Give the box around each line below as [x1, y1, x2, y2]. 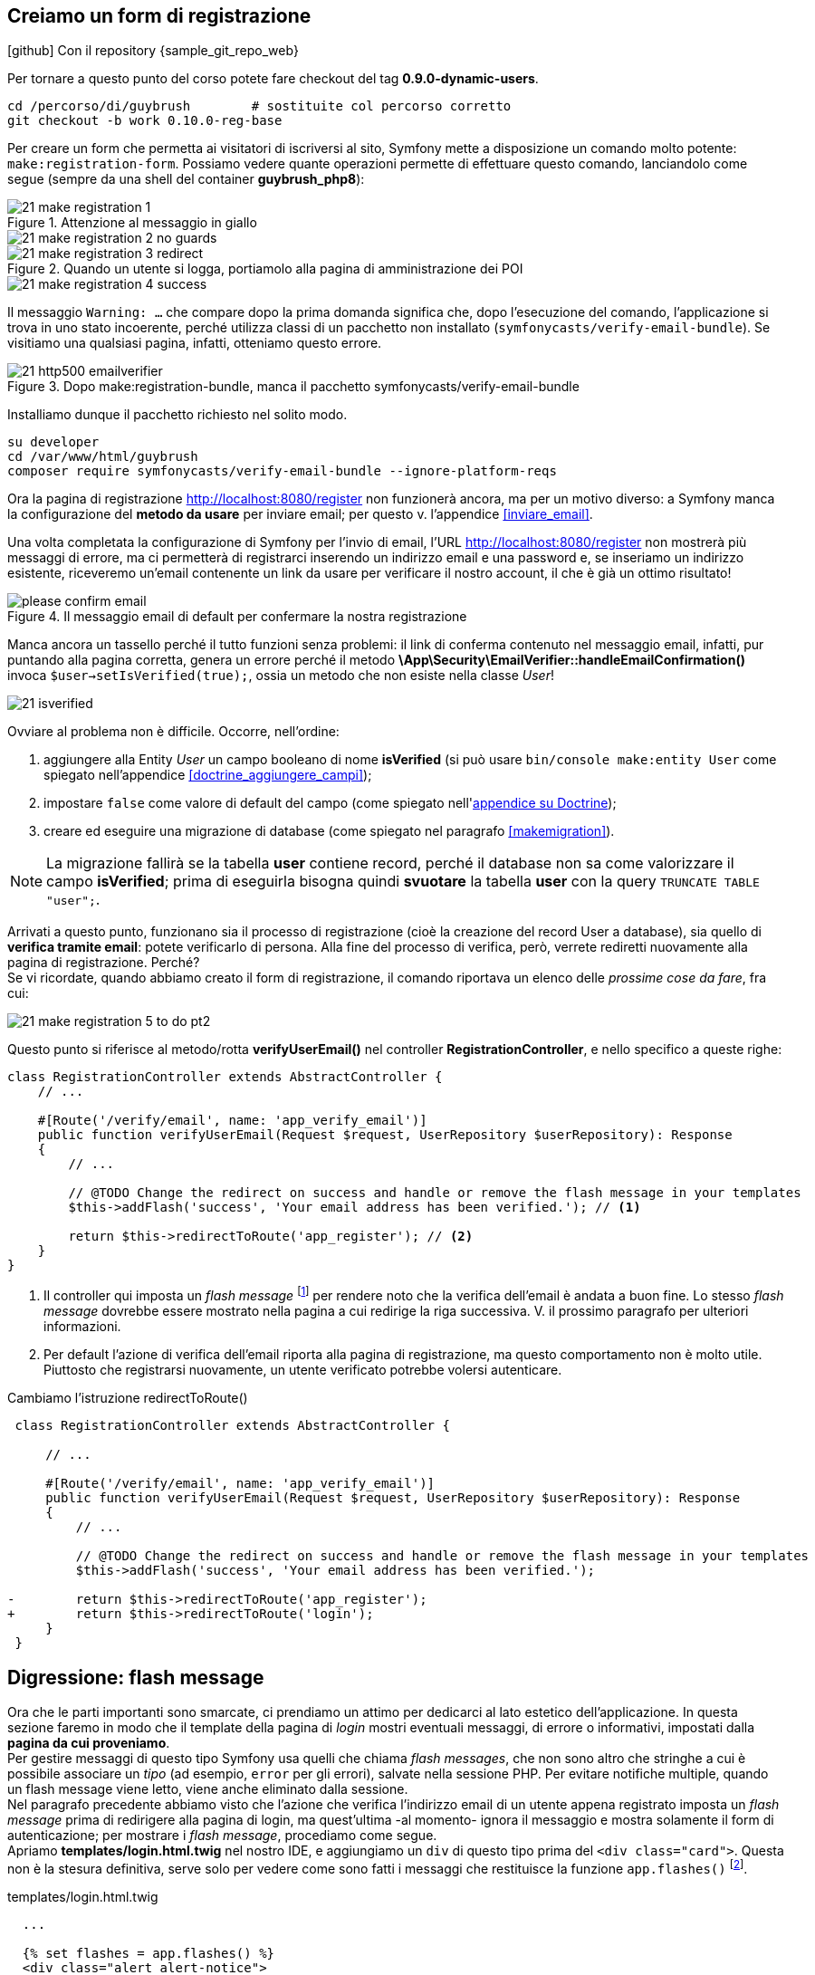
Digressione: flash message [7, 1665, 264, 1689]
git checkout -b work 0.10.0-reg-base [7, 113, 283, 129]
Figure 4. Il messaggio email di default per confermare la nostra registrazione [7, 609, 467, 625]
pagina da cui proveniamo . [7, 1734, 170, 1750]
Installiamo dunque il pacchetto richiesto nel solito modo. [7, 407, 348, 423]
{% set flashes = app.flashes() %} [22, 1945, 275, 1961]
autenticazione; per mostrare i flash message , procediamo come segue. [7, 1826, 437, 1843]
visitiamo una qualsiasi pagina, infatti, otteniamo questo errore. [7, 335, 382, 351]
